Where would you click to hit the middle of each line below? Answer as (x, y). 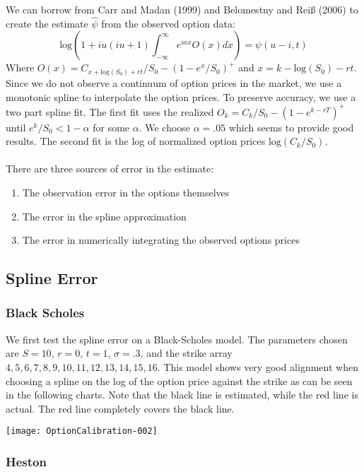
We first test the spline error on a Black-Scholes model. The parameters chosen (177, 339)
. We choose (165, 127)
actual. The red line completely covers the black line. (120, 408)
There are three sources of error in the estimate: (110, 169)
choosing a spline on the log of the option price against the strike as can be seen (179, 380)
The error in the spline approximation (104, 216)
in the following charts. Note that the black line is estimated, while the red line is (182, 395)
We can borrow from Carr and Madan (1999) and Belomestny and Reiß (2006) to (182, 9)
